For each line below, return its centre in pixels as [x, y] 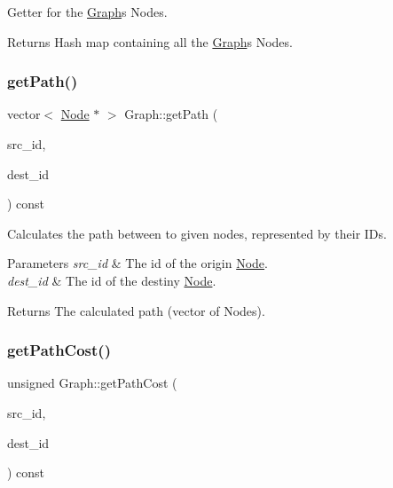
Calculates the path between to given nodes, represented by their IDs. [197, 233]
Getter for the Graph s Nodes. [87, 12]
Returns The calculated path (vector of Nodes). [136, 310]
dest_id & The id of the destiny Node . [112, 280]
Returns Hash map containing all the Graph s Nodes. [150, 41]
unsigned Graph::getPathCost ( [92, 383]
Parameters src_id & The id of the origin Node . [138, 263]
